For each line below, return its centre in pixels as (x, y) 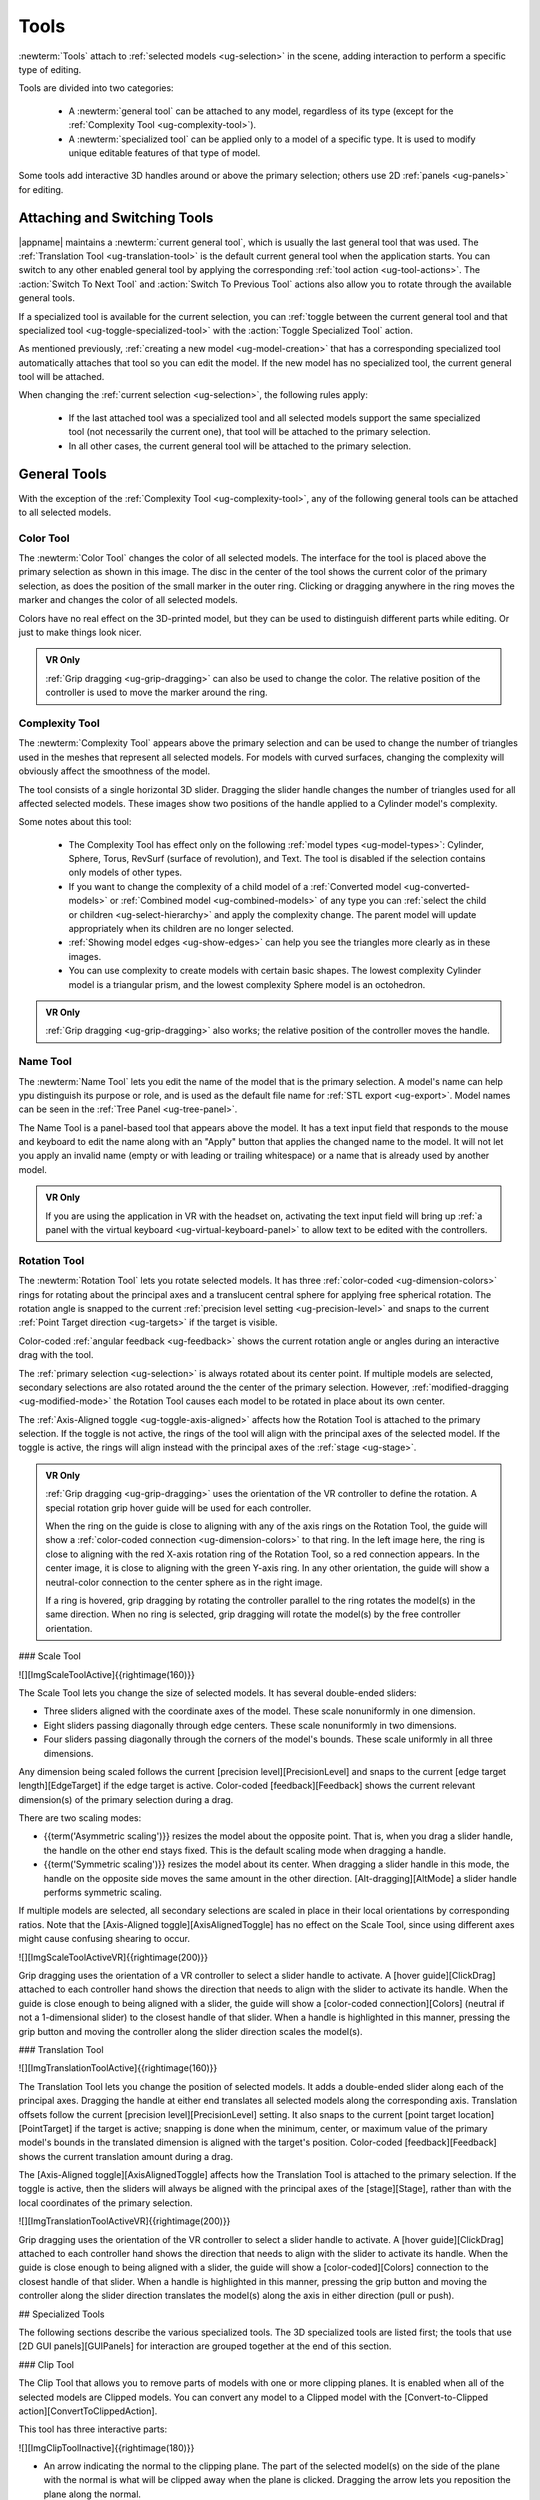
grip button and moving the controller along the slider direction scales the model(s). (191, 2031)
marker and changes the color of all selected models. (128, 600)
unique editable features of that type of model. (164, 152)
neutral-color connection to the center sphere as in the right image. (184, 1582)
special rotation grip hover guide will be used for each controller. (178, 1507)
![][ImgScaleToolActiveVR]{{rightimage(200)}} (113, 1957)
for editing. (41, 189)
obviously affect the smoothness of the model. (114, 771)
